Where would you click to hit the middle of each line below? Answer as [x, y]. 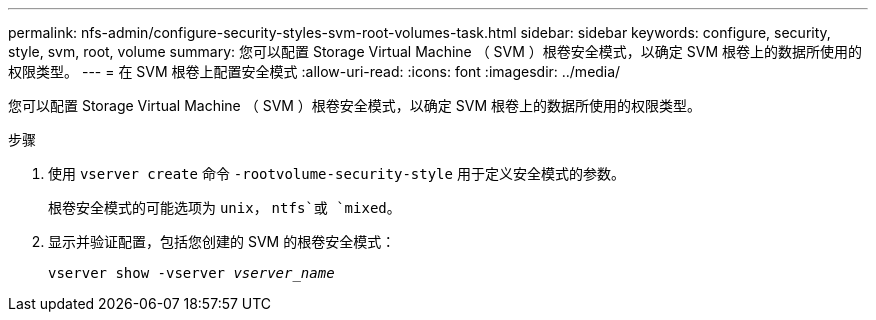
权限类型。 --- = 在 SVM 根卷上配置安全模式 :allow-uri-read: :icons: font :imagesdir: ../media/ [314, 71]
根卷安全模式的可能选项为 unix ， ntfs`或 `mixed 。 [224, 207]
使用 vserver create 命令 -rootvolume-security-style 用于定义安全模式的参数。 [336, 173]
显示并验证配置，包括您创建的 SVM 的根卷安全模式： [222, 241]
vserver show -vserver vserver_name [191, 273]
